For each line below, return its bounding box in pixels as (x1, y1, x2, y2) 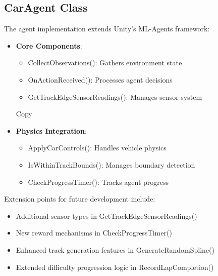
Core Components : (16, 40, 82, 51)
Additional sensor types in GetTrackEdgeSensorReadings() (16, 210, 197, 221)
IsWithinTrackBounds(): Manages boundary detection (28, 159, 195, 170)
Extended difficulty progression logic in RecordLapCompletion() (16, 261, 214, 272)
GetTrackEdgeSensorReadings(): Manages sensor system (28, 91, 202, 102)
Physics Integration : (16, 125, 87, 136)
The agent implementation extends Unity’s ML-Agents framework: (4, 23, 210, 34)
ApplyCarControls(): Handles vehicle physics (28, 142, 167, 153)
